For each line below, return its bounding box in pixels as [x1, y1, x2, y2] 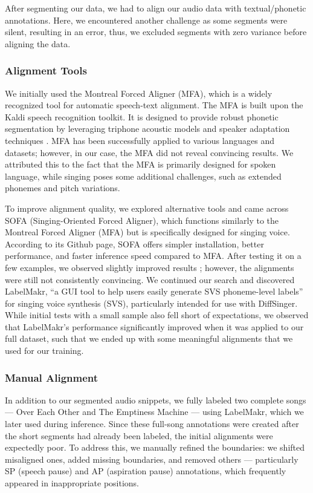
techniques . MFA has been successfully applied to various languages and [5, 134, 275, 146]
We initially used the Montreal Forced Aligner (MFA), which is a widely [5, 87, 273, 99]
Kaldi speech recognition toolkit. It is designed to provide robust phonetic [5, 110, 279, 123]
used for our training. [5, 344, 84, 357]
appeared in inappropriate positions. [5, 477, 139, 489]
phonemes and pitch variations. [5, 181, 120, 194]
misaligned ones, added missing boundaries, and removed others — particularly [5, 452, 298, 465]
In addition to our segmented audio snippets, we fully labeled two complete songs [5, 393, 306, 406]
